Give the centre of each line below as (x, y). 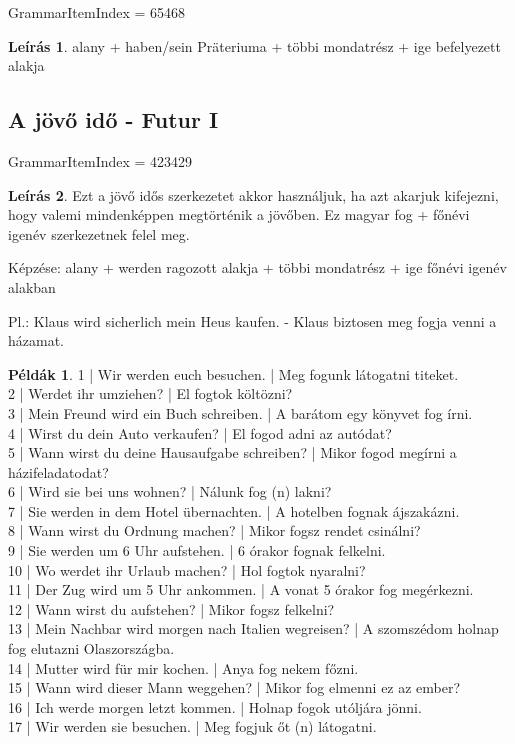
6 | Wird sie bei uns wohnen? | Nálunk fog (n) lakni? (170, 491)
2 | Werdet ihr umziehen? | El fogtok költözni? (150, 393)
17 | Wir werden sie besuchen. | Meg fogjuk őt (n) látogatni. (192, 726)
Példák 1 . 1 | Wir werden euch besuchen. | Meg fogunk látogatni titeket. (233, 373)
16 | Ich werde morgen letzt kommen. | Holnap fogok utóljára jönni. (215, 706)
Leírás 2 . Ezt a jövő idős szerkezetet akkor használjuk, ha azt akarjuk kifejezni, (253, 194)
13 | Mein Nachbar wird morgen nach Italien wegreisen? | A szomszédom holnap (253, 628)
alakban (32, 286)
